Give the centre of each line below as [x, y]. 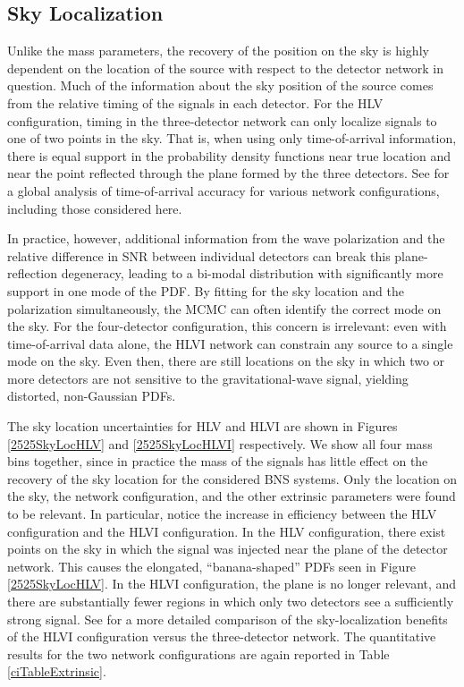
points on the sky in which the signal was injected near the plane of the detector [228, 549]
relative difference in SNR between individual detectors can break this [199, 255]
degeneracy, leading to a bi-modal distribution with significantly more [252, 273]
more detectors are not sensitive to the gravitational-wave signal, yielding [208, 378]
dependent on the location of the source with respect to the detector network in [225, 68]
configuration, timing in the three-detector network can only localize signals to [222, 120]
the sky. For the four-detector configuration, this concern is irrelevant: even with [227, 326]
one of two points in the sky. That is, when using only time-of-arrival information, [232, 138]
